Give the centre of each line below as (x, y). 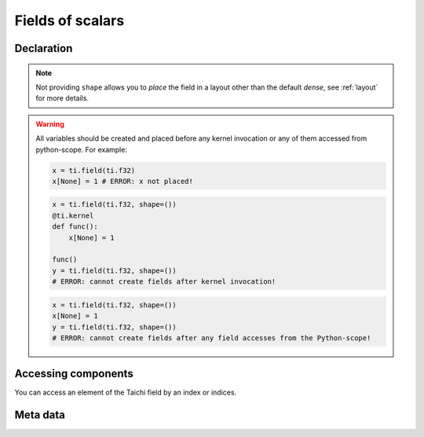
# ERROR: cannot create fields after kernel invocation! (164, 282)
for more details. (62, 98)
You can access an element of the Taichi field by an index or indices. (126, 392)
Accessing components (74, 374)
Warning (50, 124)
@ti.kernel (73, 215)
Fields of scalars (69, 20)
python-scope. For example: (81, 149)
